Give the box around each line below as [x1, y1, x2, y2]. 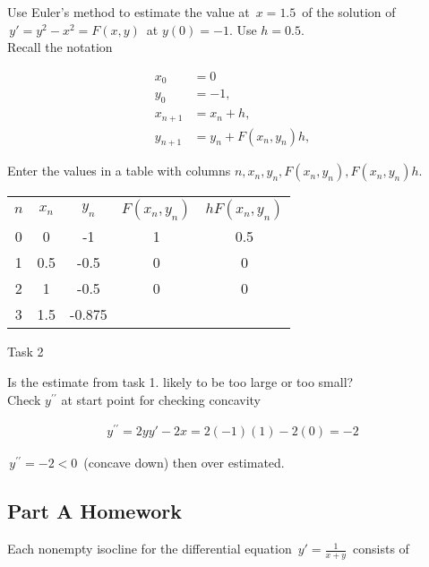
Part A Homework [7, 497, 182, 525]
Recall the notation [7, 38, 113, 56]
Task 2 [7, 342, 44, 361]
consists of [353, 539, 409, 558]
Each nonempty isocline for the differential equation [7, 539, 292, 558]
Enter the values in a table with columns [7, 161, 231, 180]
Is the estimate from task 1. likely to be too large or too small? [7, 373, 354, 391]
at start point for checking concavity [61, 390, 262, 408]
